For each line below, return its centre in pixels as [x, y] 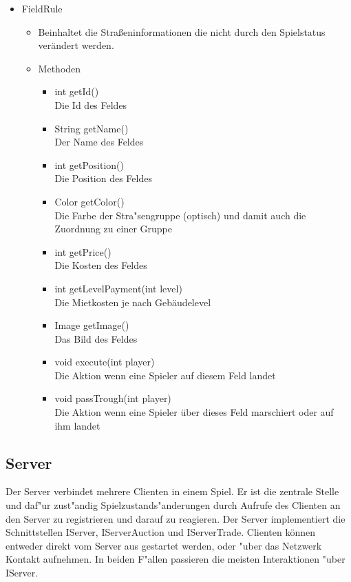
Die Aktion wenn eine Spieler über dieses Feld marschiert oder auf [194, 412]
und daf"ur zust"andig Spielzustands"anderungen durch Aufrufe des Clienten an [173, 505]
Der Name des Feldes [99, 142]
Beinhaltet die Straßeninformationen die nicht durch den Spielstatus [182, 31]
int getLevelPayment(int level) [118, 288]
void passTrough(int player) [113, 398]
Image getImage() [92, 325]
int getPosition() [89, 164]
